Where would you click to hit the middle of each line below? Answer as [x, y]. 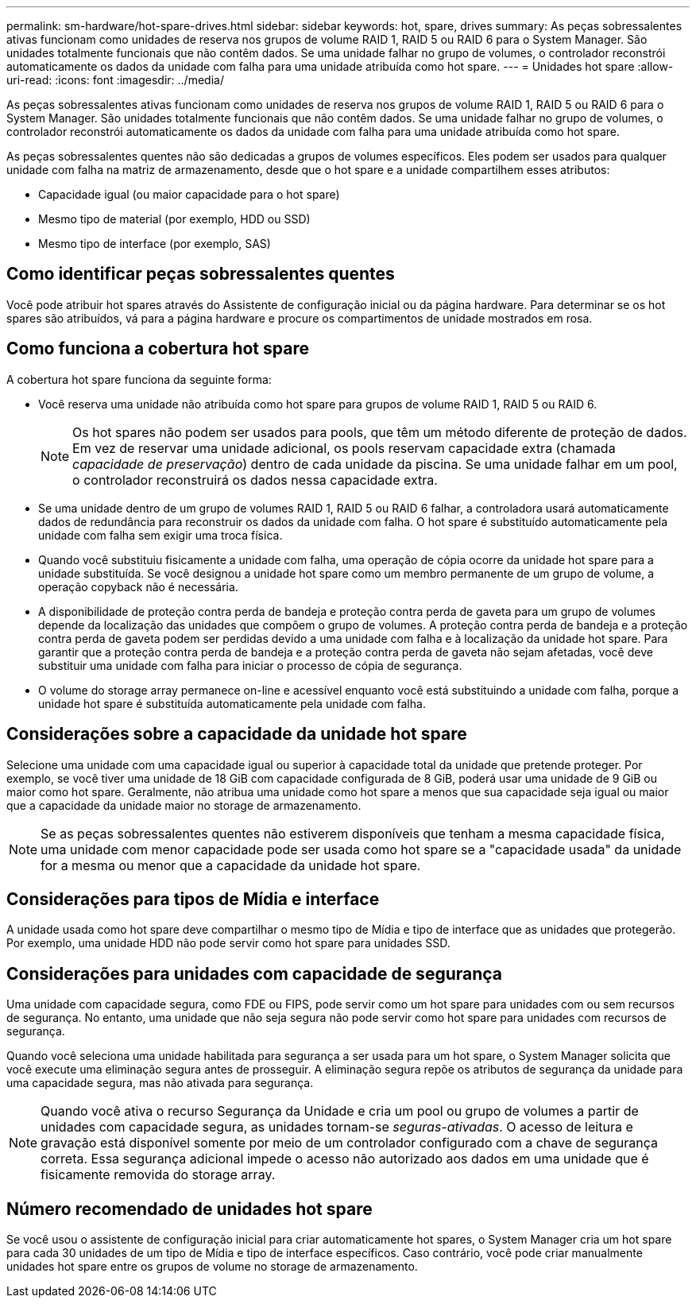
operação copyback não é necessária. [138, 586]
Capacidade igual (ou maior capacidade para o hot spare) [189, 194]
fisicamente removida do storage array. [158, 1175]
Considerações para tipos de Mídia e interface [193, 899]
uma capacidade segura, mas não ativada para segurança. [160, 1083]
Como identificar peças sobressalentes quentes [201, 274]
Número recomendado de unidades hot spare [189, 1209]
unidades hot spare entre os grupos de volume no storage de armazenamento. [212, 1267]
